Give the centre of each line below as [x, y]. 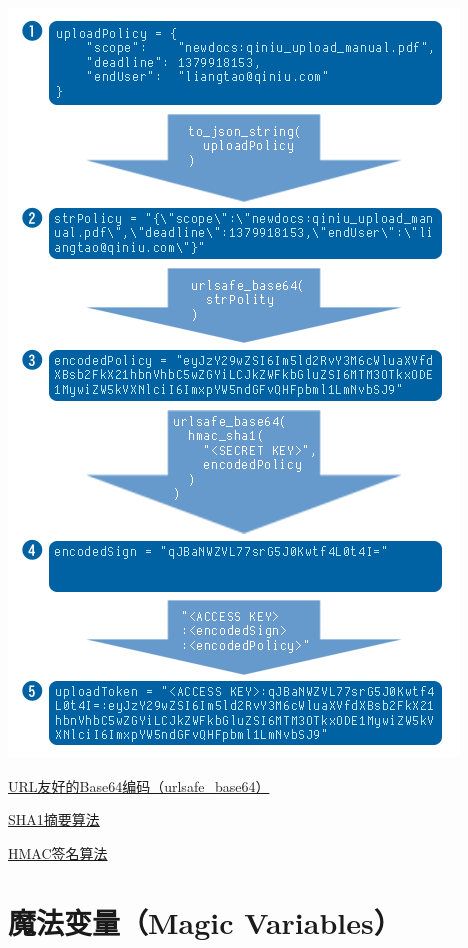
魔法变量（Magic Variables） [205, 921]
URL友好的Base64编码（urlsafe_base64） [139, 785]
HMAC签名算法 [58, 852]
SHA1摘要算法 [54, 819]
